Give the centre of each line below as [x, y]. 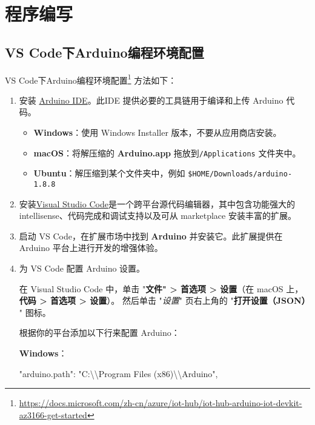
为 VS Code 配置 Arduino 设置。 [82, 268]
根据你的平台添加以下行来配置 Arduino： [99, 333]
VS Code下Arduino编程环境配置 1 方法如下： [91, 79]
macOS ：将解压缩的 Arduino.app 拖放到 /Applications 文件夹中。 [167, 152]
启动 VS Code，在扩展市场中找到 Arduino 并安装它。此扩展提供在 [151, 236]
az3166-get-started [53, 414]
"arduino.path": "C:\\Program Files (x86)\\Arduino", [118, 373]
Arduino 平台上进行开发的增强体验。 [91, 248]
